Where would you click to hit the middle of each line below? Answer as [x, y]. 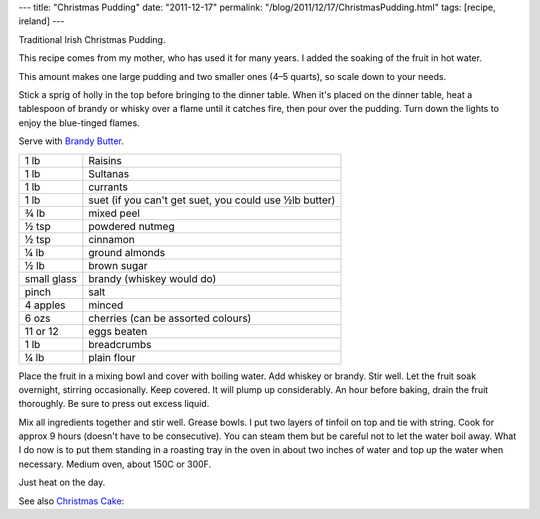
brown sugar [118, 265]
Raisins [105, 160]
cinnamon [111, 239]
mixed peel [114, 213]
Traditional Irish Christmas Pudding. [92, 39]
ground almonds [127, 252]
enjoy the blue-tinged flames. [79, 122]
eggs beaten [118, 331]
